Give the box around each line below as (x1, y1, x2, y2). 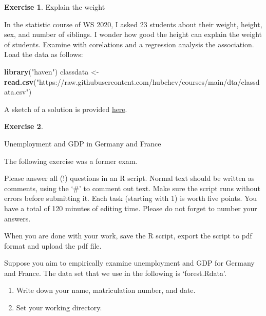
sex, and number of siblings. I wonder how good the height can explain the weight (4, 29, 262, 40)
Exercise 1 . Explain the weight (4, 2, 105, 12)
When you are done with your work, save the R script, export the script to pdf (4, 230, 252, 241)
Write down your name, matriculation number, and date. (16, 285, 196, 295)
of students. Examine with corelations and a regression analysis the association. (4, 39, 254, 49)
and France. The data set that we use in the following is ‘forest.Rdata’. (4, 267, 226, 278)
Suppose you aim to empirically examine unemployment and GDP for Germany (4, 257, 255, 268)
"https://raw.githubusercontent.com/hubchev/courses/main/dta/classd (36, 76, 260, 87)
